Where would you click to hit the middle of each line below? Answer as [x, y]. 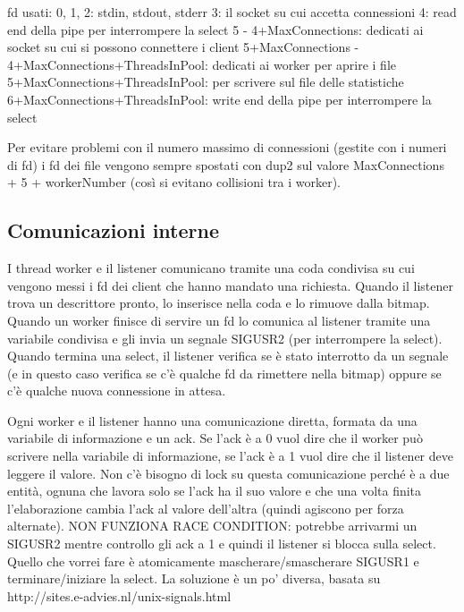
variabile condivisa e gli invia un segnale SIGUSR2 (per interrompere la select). [225, 338]
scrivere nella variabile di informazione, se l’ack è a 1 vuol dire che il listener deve [230, 456]
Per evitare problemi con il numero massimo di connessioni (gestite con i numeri [227, 147]
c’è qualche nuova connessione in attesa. [117, 391]
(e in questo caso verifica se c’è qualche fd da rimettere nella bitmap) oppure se [224, 373]
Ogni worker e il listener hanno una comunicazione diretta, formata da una [212, 420]
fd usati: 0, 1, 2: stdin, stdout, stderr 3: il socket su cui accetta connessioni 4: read [232, 12]
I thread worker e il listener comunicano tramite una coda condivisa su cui [211, 268]
